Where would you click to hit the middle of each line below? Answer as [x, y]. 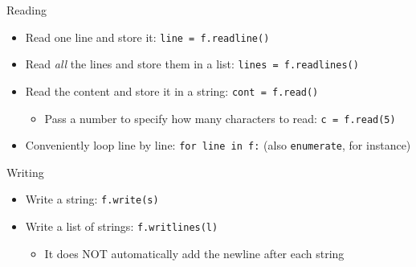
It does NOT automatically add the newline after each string [194, 253]
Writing [25, 172]
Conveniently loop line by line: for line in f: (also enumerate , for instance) [218, 145]
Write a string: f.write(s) [92, 199]
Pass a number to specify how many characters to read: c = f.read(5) [220, 118]
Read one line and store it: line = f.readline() [147, 37]
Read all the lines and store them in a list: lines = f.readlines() [192, 64]
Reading [27, 10]
